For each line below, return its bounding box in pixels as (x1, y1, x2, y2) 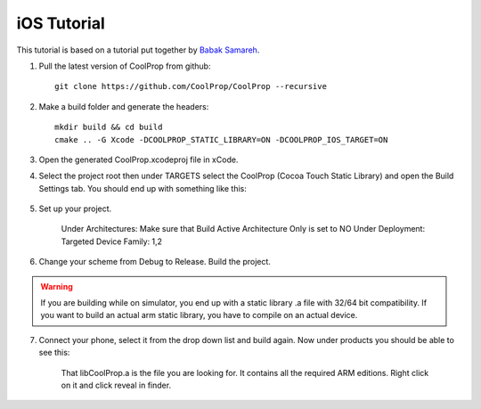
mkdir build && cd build (54, 122, 163, 133)
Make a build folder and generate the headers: (38, 101, 209, 111)
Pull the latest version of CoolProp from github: (38, 61, 211, 71)
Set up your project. (38, 203, 112, 214)
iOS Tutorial (16, 13, 106, 33)
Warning (40, 281, 73, 291)
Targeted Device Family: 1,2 (61, 236, 163, 247)
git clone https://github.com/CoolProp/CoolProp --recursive (54, 81, 327, 92)
